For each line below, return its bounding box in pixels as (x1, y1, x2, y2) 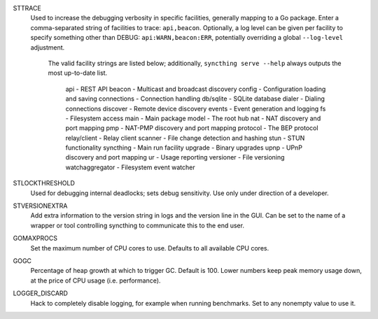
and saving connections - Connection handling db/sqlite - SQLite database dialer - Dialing (65, 94, 325, 103)
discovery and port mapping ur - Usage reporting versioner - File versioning (65, 153, 285, 162)
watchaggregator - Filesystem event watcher (65, 163, 195, 171)
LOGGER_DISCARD (13, 289, 68, 297)
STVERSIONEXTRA (13, 201, 68, 210)
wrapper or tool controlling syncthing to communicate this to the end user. (30, 221, 245, 229)
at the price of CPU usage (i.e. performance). (30, 276, 161, 285)
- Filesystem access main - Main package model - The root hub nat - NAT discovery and (65, 114, 321, 122)
